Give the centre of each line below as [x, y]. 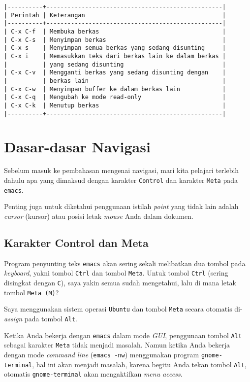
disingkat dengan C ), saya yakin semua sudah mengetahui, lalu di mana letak [120, 282]
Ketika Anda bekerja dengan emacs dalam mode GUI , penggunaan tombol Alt [123, 335]
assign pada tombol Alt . [41, 318]
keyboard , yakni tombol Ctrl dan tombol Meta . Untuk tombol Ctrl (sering [116, 273]
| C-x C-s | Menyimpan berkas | [115, 40]
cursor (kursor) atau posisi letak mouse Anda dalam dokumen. [99, 216]
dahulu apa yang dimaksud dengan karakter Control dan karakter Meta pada [121, 180]
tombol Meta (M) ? [31, 292]
